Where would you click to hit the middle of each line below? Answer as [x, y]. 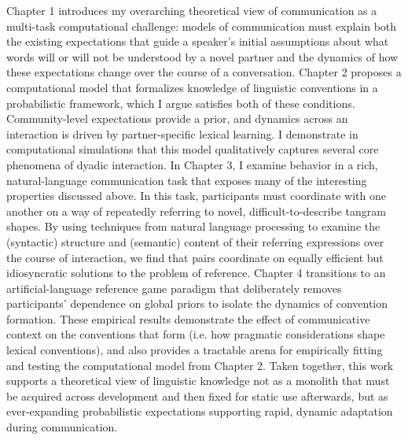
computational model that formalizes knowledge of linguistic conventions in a [192, 87]
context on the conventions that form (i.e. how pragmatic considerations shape [196, 334]
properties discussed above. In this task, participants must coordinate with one [196, 196]
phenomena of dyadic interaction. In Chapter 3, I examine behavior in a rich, [192, 164]
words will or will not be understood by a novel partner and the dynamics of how [202, 56]
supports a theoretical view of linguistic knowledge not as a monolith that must [198, 381]
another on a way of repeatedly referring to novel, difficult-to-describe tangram [196, 211]
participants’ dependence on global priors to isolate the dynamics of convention [197, 303]
